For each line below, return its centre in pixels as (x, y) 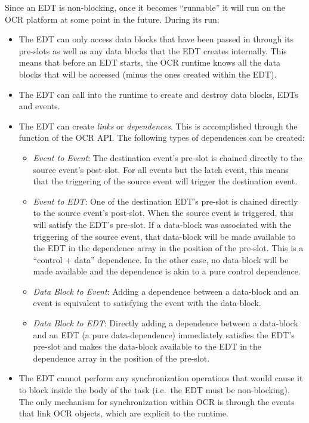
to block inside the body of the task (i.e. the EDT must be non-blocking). (154, 390)
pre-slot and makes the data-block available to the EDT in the (147, 346)
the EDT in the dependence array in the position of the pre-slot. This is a (168, 248)
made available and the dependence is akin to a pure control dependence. (167, 271)
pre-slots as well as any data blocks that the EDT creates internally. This (153, 50)
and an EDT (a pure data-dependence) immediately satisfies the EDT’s (164, 334)
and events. (39, 106)
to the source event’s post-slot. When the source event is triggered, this (163, 213)
